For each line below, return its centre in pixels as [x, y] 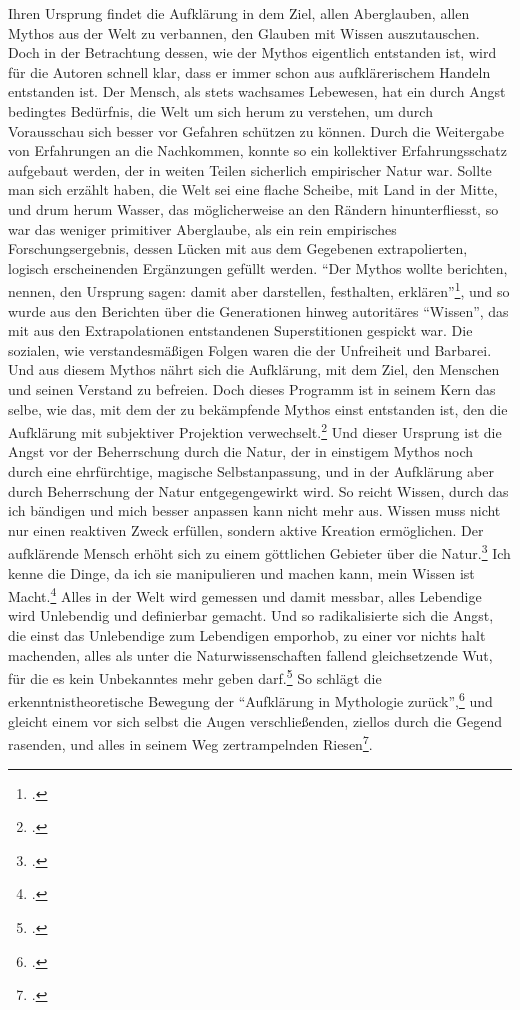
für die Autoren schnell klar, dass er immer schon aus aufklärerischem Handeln [249, 71]
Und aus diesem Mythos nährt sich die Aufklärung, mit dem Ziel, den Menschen [254, 369]
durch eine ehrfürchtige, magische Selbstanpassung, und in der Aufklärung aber [251, 470]
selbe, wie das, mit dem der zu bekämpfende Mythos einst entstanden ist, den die [258, 408]
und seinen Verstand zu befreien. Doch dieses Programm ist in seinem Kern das [252, 388]
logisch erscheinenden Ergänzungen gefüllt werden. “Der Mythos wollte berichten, [258, 267]
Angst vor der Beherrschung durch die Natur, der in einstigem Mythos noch [241, 451]
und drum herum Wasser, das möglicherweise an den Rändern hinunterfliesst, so [253, 208]
